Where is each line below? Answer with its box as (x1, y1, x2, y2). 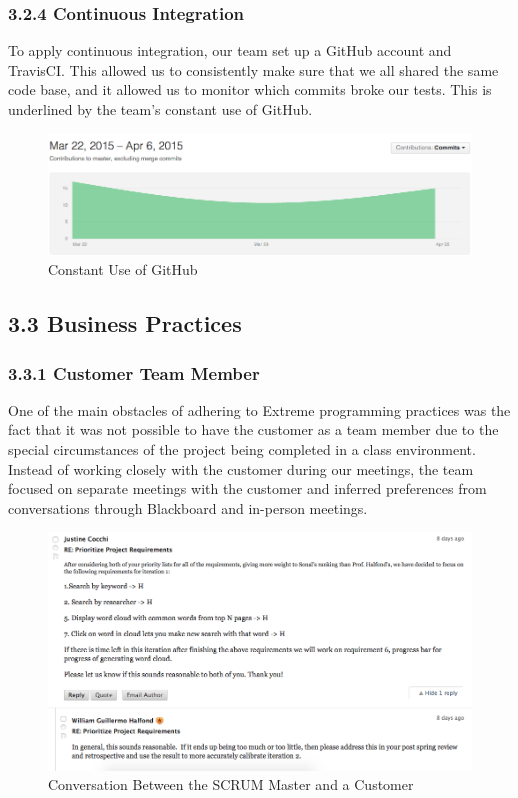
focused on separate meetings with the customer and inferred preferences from (8, 478, 487, 499)
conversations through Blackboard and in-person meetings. (8, 497, 368, 518)
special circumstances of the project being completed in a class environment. (8, 439, 476, 460)
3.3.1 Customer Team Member (8, 360, 260, 385)
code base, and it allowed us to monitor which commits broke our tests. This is (8, 79, 492, 100)
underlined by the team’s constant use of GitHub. (8, 99, 313, 119)
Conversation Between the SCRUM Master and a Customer (48, 774, 414, 795)
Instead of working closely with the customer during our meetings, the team (8, 458, 474, 479)
